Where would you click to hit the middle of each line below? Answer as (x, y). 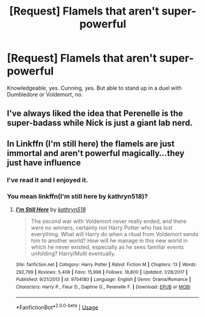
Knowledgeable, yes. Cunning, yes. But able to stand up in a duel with (94, 88)
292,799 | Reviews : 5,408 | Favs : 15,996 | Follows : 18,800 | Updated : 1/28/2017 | (102, 272)
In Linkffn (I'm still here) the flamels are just (91, 144)
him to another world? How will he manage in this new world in (109, 240)
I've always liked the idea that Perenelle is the (95, 114)
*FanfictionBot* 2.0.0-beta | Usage (57, 307)
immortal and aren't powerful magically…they (96, 153)
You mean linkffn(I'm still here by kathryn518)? (78, 196)
